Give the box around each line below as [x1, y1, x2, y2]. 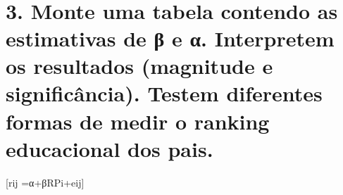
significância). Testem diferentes [6, 79, 323, 108]
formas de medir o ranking [6, 106, 270, 135]
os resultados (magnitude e [6, 51, 273, 80]
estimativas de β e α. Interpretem [6, 23, 335, 52]
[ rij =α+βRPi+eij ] [6, 175, 85, 189]
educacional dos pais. [6, 134, 213, 163]
